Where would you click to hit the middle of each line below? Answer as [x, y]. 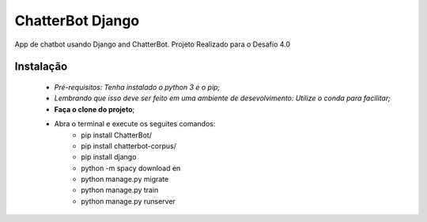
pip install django [109, 157]
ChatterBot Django [77, 21]
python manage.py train [120, 190]
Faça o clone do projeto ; [94, 109]
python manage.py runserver [128, 201]
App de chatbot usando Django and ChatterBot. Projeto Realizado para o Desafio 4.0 [153, 44]
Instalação [41, 67]
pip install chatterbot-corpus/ [129, 145]
